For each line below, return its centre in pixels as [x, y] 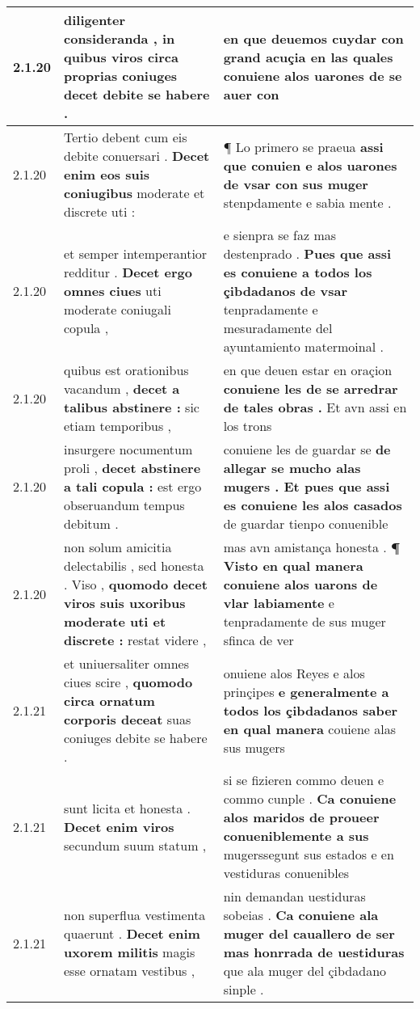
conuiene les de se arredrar [311, 388]
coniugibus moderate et [134, 193]
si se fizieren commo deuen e [304, 780]
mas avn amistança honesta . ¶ [312, 547]
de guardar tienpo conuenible [306, 523]
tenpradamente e [271, 309]
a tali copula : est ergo [133, 486]
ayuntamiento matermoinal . [303, 346]
